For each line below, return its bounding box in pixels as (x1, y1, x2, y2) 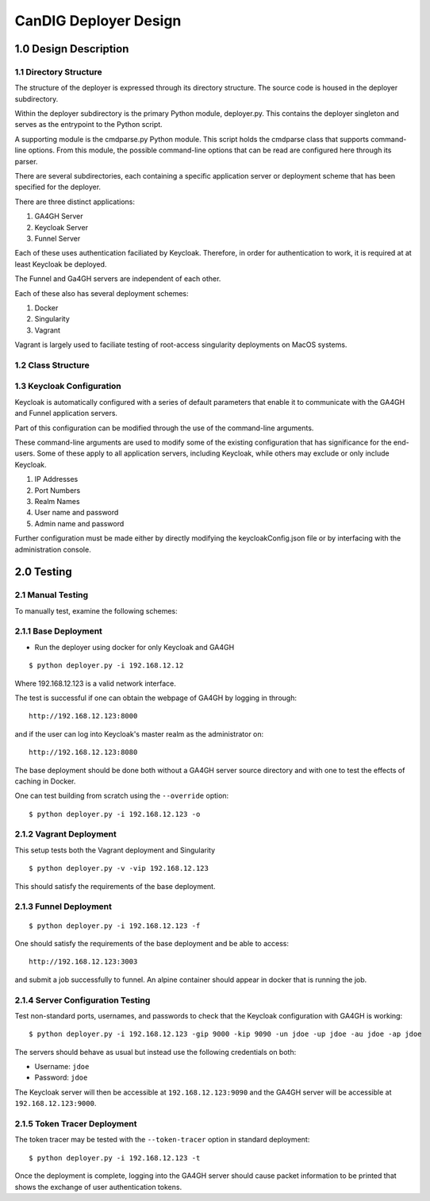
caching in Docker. (14, 776, 76, 786)
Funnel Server (34, 234, 81, 243)
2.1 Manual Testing (14, 590, 89, 601)
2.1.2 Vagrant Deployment (14, 829, 117, 840)
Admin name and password (34, 518, 125, 528)
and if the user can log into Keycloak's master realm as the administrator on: (14, 729, 264, 738)
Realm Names (34, 496, 80, 506)
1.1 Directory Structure (14, 66, 102, 77)
